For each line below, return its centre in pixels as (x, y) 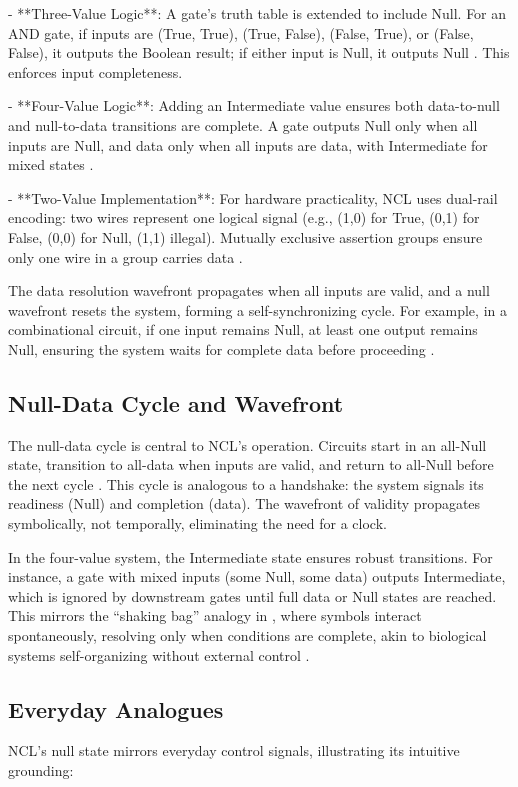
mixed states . (51, 164)
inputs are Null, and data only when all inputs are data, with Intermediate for (248, 144)
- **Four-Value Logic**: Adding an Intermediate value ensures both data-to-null (254, 105)
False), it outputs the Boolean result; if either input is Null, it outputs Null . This (259, 52)
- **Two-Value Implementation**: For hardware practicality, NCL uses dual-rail (253, 197)
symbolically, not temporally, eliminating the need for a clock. (197, 523)
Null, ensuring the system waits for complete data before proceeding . (221, 348)
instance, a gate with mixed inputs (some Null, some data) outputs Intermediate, (257, 576)
